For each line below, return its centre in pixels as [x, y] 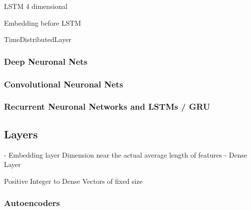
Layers [21, 134]
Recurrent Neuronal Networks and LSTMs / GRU [107, 106]
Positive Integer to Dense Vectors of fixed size [73, 181]
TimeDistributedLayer [38, 39]
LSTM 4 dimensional [36, 6]
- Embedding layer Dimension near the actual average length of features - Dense [125, 154]
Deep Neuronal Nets [46, 61]
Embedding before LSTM [43, 22]
